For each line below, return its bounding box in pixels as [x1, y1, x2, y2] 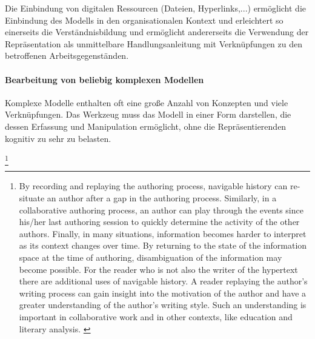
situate [19, 192, 45, 204]
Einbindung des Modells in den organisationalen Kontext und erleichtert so [5, 13, 283, 26]
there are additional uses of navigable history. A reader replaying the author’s [19, 275, 308, 287]
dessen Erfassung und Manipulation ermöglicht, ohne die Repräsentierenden [5, 119, 287, 132]
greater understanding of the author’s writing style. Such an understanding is [19, 298, 307, 311]
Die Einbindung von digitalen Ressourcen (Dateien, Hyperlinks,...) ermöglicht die [5, 2, 307, 14]
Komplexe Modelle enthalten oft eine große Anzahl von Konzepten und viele [5, 96, 288, 109]
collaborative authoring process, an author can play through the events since [19, 203, 303, 216]
